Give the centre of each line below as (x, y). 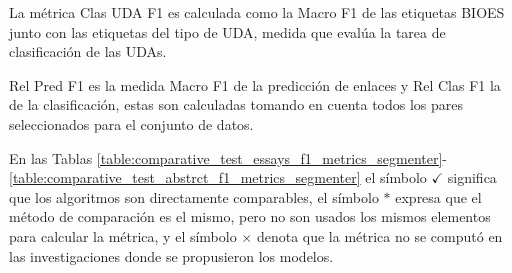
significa (472, 177)
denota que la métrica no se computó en (379, 235)
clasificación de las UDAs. (88, 51)
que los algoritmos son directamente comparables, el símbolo (194, 196)
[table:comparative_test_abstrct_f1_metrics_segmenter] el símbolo (218, 177)
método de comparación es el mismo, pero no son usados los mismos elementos (250, 216)
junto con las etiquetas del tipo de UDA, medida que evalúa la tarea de (227, 31)
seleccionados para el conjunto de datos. (131, 123)
